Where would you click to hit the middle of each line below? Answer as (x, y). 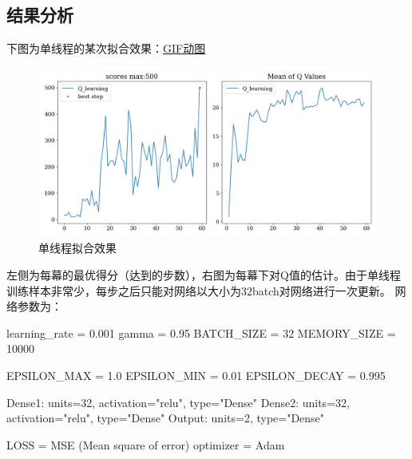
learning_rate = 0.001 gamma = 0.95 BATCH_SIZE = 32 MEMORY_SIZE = (201, 332)
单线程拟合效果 (77, 248)
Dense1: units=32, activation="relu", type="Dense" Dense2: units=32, (178, 402)
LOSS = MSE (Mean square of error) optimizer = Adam (146, 444)
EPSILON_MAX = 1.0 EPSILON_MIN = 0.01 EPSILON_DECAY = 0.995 (196, 375)
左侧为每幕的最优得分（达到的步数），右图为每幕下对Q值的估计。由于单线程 (204, 274)
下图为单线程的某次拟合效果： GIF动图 (106, 48)
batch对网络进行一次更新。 (322, 290)
